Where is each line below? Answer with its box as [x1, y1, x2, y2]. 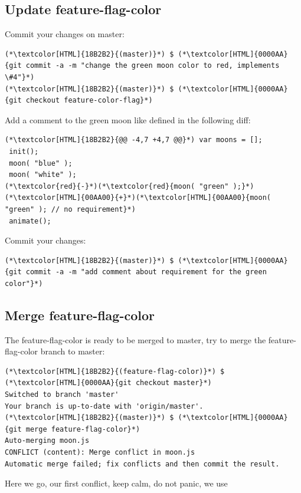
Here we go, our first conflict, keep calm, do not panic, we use [5, 477, 228, 489]
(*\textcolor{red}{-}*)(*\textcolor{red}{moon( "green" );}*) [5, 182, 254, 190]
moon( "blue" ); [9, 159, 73, 167]
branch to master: [40, 345, 105, 357]
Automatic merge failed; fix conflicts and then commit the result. [5, 459, 280, 468]
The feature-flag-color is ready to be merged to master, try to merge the [5, 333, 266, 346]
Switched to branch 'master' [5, 390, 119, 399]
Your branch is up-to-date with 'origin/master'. [5, 402, 204, 410]
